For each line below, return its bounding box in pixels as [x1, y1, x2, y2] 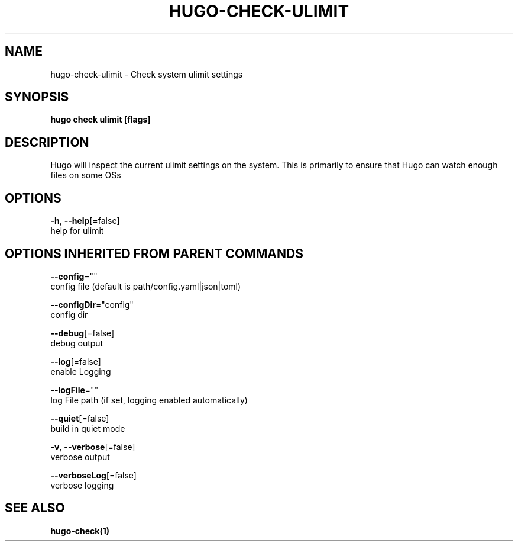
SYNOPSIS [5, 89, 69, 105]
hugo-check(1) [50, 525, 110, 536]
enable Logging [50, 366, 111, 377]
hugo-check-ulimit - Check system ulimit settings [50, 69, 243, 79]
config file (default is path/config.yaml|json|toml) [50, 281, 241, 291]
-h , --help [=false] [50, 216, 120, 226]
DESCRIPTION [5, 134, 89, 150]
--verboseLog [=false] [50, 470, 137, 480]
